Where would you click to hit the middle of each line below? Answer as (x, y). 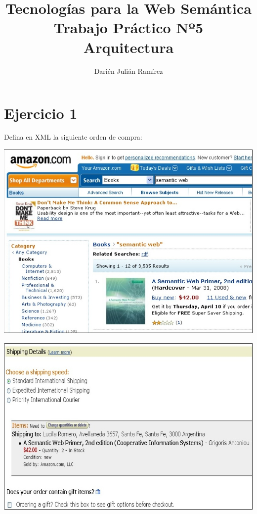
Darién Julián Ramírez (128, 71)
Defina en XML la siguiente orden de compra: (73, 137)
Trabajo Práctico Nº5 (128, 27)
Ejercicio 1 (41, 113)
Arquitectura (128, 47)
